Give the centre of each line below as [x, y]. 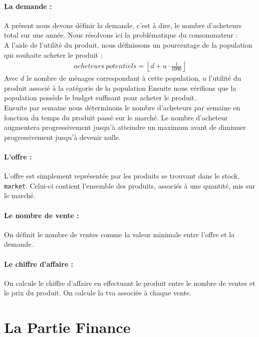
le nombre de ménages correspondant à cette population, [113, 78]
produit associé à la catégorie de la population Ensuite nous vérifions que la [120, 88]
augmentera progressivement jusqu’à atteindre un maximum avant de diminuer [125, 127]
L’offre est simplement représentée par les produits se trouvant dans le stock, [122, 176]
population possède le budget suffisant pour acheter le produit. [100, 98]
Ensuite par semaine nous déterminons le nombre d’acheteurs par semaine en [122, 107]
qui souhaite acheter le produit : [53, 54]
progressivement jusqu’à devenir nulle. [62, 137]
